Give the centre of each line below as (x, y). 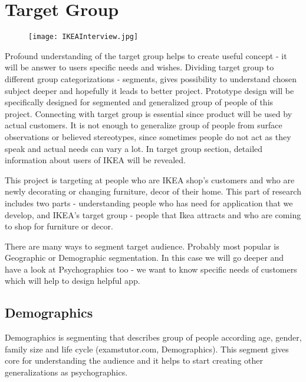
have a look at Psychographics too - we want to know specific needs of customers (151, 269)
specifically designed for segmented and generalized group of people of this (139, 102)
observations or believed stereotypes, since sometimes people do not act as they (148, 136)
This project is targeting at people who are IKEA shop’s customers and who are (150, 179)
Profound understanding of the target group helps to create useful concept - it (146, 55)
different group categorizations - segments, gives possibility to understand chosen (151, 78)
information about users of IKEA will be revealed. (95, 160)
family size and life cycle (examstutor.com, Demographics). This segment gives (147, 349)
